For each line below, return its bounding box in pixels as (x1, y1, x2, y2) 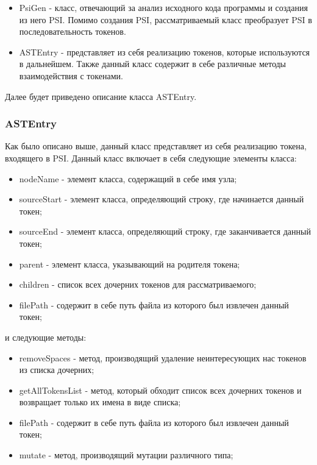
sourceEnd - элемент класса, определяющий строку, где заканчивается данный (19, 225, 311, 238)
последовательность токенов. (19, 25, 126, 38)
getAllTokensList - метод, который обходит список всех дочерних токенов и (19, 383, 302, 396)
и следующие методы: (5, 330, 87, 343)
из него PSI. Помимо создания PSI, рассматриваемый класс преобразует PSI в (19, 13, 312, 26)
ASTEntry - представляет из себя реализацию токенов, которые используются (19, 45, 310, 58)
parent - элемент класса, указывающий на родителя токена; (19, 257, 240, 270)
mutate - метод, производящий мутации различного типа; (19, 449, 233, 461)
